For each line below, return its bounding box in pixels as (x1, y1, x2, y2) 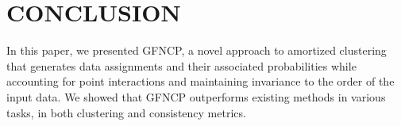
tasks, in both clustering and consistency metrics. (6, 104, 246, 120)
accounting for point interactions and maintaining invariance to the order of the (6, 73, 395, 90)
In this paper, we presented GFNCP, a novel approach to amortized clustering (6, 42, 387, 59)
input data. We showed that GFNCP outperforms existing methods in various (6, 88, 386, 105)
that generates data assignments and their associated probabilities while (6, 57, 357, 74)
